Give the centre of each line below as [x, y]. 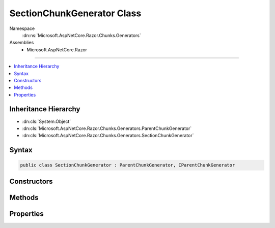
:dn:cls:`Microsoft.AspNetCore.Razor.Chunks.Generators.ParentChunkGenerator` [107, 128]
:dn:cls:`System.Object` [47, 121]
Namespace [22, 28]
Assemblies [22, 43]
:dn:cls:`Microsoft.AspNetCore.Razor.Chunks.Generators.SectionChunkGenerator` [108, 136]
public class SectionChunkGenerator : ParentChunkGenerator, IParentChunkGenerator [128, 165]
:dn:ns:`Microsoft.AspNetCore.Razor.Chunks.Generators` [81, 35]
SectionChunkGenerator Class [75, 13]
